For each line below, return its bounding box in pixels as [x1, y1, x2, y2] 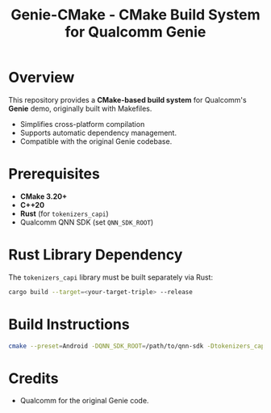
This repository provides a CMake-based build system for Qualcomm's [8, 95, 248, 104]
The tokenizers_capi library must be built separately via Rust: [8, 272, 214, 282]
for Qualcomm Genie [65, 23, 206, 41]
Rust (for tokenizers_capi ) [19, 209, 109, 218]
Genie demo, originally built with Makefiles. [8, 103, 152, 113]
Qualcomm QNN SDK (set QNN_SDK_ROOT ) [19, 217, 154, 227]
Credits [8, 369, 59, 387]
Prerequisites [8, 165, 101, 183]
